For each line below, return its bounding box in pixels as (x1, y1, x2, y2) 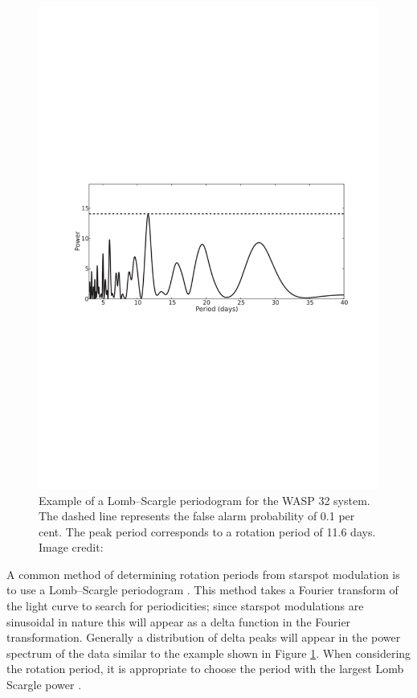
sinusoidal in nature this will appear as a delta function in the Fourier (6, 613, 351, 630)
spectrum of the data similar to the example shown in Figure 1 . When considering (6, 644, 411, 661)
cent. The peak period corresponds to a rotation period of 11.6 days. (39, 523, 376, 540)
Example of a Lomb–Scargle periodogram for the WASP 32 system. (39, 491, 370, 508)
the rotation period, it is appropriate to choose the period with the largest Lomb (6, 660, 404, 677)
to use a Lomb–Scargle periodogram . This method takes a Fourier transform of (6, 581, 399, 598)
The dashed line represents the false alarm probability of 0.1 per (39, 507, 355, 524)
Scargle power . (6, 676, 82, 693)
